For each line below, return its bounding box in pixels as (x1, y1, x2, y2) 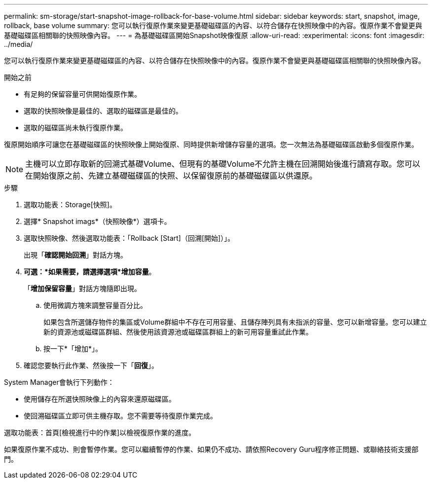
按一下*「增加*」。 (43, 344, 103, 353)
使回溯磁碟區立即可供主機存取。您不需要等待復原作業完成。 (24, 411, 217, 420)
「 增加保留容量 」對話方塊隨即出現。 (24, 284, 141, 293)
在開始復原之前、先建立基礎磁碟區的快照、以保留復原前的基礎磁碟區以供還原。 (25, 171, 318, 181)
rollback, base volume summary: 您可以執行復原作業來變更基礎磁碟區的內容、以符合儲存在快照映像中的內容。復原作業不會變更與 (4, 21, 422, 30)
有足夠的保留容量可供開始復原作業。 (24, 90, 141, 98)
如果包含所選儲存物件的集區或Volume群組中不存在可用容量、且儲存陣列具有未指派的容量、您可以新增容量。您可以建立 (43, 318, 427, 326)
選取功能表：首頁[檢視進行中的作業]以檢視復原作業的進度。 (4, 428, 196, 437)
